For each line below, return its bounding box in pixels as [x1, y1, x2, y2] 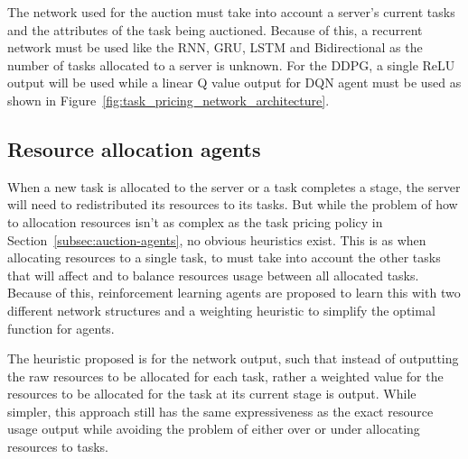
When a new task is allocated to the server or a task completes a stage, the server [7, 177, 461, 196]
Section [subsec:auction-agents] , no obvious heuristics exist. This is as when [7, 230, 426, 249]
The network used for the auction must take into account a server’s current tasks [7, 3, 455, 21]
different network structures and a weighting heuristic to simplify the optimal [7, 300, 435, 319]
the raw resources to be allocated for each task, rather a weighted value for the [7, 366, 444, 385]
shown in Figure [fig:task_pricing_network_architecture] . [7, 90, 330, 109]
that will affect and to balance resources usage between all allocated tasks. [7, 265, 419, 284]
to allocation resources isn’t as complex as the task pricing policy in [7, 212, 383, 231]
